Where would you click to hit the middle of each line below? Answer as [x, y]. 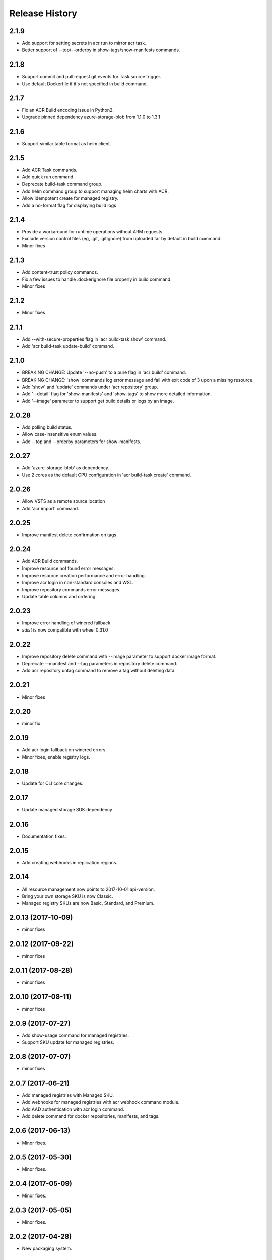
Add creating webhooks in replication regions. [70, 862]
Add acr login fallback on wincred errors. [64, 750]
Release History [43, 13]
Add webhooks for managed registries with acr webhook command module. [101, 1102]
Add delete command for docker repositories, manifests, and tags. [91, 1116]
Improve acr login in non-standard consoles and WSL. [78, 583]
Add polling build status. [47, 427]
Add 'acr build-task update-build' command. [68, 346]
